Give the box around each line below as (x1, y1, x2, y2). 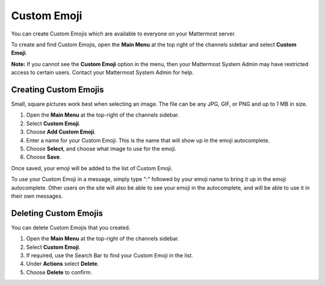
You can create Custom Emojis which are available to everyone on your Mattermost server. (11, 30, 236, 37)
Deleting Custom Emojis (11, 208, 104, 218)
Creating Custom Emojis (11, 84, 104, 94)
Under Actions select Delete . (26, 260, 99, 268)
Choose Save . (26, 153, 61, 161)
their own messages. (11, 192, 63, 200)
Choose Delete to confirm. (26, 268, 93, 276)
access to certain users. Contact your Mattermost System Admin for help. (11, 69, 194, 76)
